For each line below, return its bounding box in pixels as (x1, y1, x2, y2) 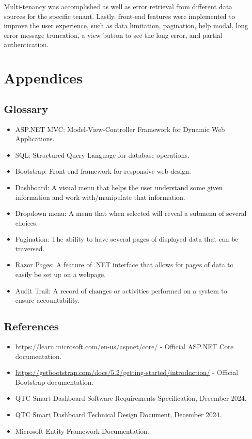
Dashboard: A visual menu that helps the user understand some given (15, 182, 223, 192)
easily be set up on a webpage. (15, 269, 106, 279)
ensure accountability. (15, 295, 80, 305)
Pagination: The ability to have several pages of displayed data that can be (15, 234, 238, 244)
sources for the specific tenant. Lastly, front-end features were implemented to (4, 11, 235, 21)
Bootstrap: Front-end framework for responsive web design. (15, 166, 191, 176)
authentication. (4, 39, 49, 49)
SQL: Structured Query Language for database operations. (15, 149, 189, 160)
